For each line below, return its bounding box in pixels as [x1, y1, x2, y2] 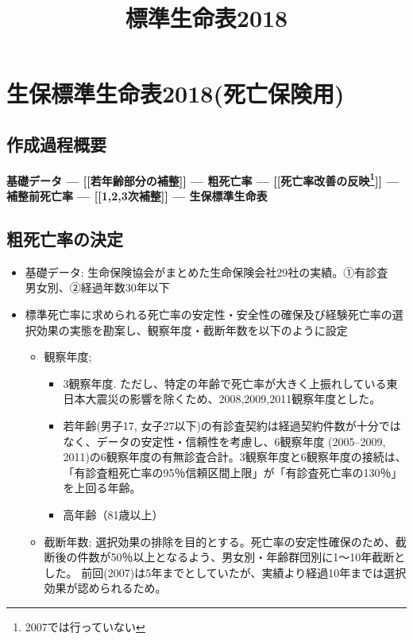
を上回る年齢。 [63, 479, 141, 496]
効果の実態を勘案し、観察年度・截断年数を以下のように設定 [36, 321, 348, 338]
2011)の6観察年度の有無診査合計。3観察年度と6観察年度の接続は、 [63, 448, 407, 465]
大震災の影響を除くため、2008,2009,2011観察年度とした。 [85, 390, 381, 407]
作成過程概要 [6, 131, 106, 156]
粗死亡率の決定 [6, 227, 123, 250]
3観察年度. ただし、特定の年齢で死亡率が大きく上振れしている [63, 374, 387, 391]
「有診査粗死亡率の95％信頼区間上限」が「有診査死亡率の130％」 [63, 464, 403, 480]
